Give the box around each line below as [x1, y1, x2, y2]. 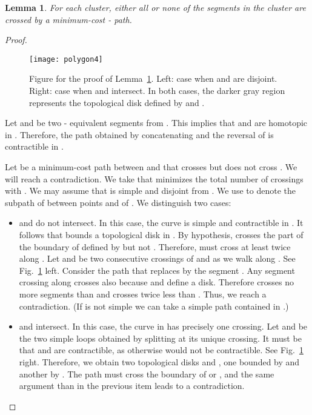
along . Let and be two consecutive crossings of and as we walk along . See [19, 252, 296, 265]
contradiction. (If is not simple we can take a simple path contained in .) [19, 299, 289, 312]
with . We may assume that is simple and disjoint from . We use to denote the [5, 184, 296, 197]
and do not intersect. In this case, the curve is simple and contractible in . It [19, 216, 304, 229]
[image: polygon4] [29, 55, 103, 64]
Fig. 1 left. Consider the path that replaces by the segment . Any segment [19, 264, 295, 276]
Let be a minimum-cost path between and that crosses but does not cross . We [5, 161, 297, 173]
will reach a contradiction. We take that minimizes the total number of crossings [5, 172, 304, 185]
